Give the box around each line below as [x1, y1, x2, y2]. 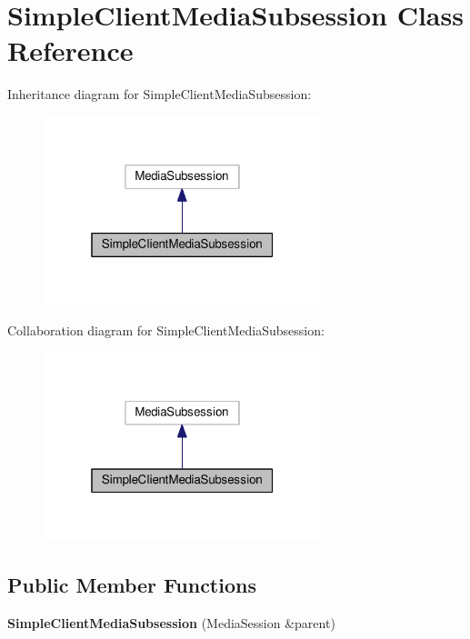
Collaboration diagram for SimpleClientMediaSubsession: [7, 321, 325, 340]
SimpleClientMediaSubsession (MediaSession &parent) [7, 614, 335, 633]
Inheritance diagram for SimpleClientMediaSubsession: [7, 85, 312, 104]
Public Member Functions [7, 571, 256, 599]
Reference [7, 32, 134, 69]
